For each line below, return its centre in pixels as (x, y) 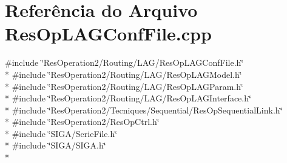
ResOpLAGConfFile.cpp (108, 34)
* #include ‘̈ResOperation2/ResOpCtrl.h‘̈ (82, 122)
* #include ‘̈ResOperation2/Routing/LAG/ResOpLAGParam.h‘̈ (124, 86)
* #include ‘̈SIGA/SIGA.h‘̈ (56, 145)
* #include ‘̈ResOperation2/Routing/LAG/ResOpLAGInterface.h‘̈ (128, 98)
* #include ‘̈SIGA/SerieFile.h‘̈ (61, 133)
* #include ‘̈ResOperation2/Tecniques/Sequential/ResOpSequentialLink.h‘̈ (144, 110)
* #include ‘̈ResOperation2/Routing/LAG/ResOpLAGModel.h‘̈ (123, 74)
